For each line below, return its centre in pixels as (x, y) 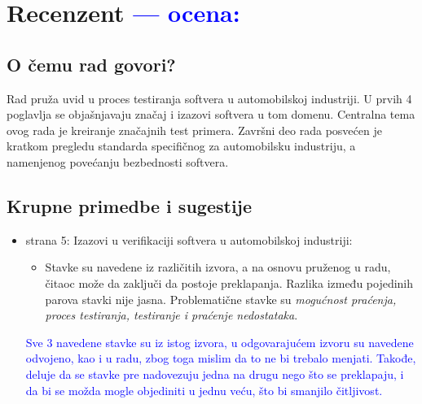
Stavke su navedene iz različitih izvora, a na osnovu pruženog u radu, (218, 267)
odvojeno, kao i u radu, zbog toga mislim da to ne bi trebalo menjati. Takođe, (221, 358)
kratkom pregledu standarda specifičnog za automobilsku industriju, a (181, 146)
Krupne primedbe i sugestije (130, 205)
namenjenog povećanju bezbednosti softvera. (118, 161)
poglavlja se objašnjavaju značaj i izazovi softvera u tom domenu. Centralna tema (211, 114)
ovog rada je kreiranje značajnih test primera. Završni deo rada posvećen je (194, 130)
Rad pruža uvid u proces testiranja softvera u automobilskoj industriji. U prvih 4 (209, 98)
